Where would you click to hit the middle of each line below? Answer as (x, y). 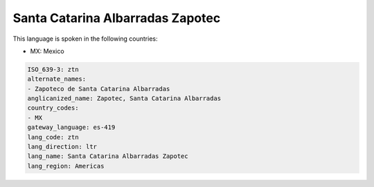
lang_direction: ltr (62, 147)
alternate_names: (57, 79)
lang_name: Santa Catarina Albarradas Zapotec (108, 156)
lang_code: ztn (53, 137)
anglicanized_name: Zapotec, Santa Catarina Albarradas (124, 99)
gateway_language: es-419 (71, 127)
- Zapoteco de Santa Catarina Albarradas (99, 89)
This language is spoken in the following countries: (85, 39)
